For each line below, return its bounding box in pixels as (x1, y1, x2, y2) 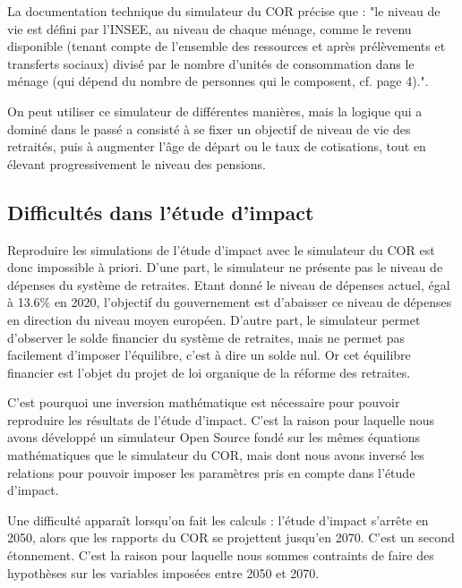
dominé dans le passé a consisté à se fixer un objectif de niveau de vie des (7, 119, 411, 138)
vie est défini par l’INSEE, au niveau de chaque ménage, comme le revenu (7, 19, 412, 38)
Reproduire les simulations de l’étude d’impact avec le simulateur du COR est (7, 240, 435, 259)
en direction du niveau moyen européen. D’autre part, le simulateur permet (7, 310, 421, 328)
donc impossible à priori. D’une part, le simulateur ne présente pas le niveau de (7, 258, 443, 277)
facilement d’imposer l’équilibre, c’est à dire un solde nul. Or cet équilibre (7, 345, 411, 364)
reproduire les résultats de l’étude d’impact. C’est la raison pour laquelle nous (7, 410, 435, 429)
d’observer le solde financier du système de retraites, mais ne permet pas (7, 328, 406, 346)
